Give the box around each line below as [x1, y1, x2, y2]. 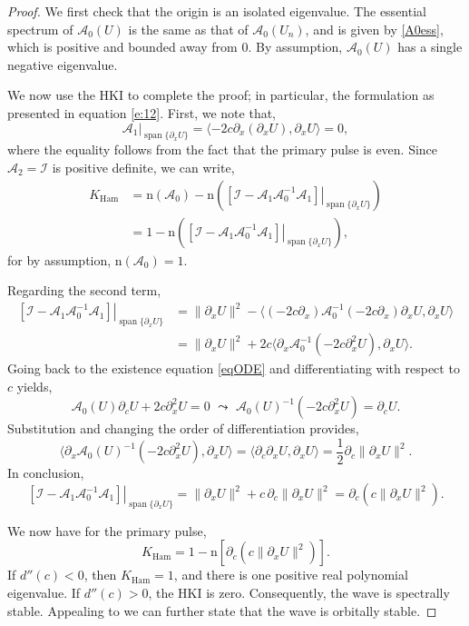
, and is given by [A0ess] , [305, 19, 444, 38]
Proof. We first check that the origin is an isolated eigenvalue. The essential [7, 2, 426, 20]
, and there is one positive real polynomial [173, 565, 408, 584]
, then [83, 565, 117, 584]
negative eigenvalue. [7, 55, 118, 74]
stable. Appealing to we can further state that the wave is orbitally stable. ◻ [7, 601, 437, 620]
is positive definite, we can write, [52, 157, 235, 176]
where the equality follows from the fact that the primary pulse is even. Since [7, 140, 438, 159]
